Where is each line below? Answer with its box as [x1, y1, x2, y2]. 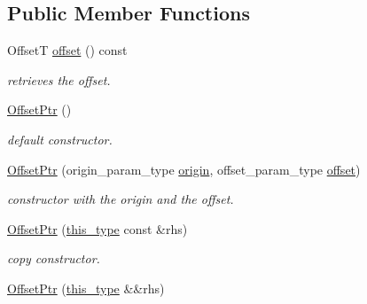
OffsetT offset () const [7, 41, 128, 59]
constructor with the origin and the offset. [7, 190, 234, 208]
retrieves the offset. [7, 70, 111, 89]
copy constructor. [7, 249, 100, 268]
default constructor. [7, 129, 113, 148]
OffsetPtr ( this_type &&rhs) [7, 278, 165, 297]
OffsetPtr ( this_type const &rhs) [7, 219, 188, 238]
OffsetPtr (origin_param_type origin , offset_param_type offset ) [7, 160, 361, 178]
